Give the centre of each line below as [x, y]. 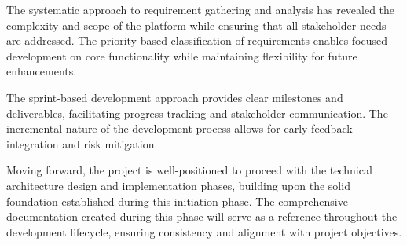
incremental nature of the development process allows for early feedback [180, 128]
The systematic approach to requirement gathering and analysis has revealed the [201, 9]
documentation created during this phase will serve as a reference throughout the [202, 216]
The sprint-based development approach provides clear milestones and [175, 97]
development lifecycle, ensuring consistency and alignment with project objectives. [204, 231]
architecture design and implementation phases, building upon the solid [178, 185]
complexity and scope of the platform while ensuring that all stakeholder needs [196, 25]
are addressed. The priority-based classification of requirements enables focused [197, 40]
